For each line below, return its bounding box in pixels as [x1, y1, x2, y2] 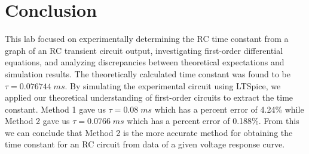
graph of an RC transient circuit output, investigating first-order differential [5, 44, 283, 56]
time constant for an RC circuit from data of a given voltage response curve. [5, 138, 285, 150]
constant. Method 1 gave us [5, 102, 106, 115]
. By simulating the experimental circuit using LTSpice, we [65, 79, 281, 92]
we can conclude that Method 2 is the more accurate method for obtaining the [5, 126, 293, 138]
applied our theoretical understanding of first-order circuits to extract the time [5, 91, 293, 104]
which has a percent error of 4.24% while [154, 102, 304, 115]
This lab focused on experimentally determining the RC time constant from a [5, 32, 289, 45]
